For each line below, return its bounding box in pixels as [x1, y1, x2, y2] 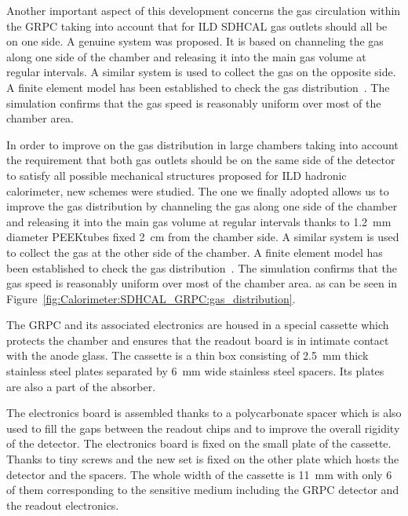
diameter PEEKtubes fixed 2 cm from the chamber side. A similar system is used [6, 229, 399, 245]
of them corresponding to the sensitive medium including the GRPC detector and [6, 481, 399, 498]
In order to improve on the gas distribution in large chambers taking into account [6, 136, 399, 152]
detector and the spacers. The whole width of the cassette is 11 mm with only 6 [6, 466, 392, 482]
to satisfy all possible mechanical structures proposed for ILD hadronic [6, 167, 347, 183]
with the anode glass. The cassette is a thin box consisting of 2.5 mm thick [6, 347, 369, 364]
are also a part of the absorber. [6, 378, 156, 394]
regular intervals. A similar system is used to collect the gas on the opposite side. [6, 64, 396, 80]
